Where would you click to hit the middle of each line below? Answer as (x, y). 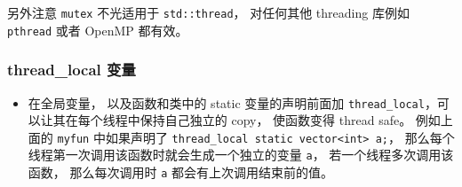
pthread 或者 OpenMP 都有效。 (98, 30)
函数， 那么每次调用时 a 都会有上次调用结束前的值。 (180, 172)
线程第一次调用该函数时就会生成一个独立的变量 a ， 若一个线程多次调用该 (241, 155)
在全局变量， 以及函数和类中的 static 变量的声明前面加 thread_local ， (232, 102)
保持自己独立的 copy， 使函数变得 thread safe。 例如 (290, 120)
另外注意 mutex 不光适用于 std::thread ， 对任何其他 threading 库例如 (208, 12)
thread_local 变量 (72, 70)
